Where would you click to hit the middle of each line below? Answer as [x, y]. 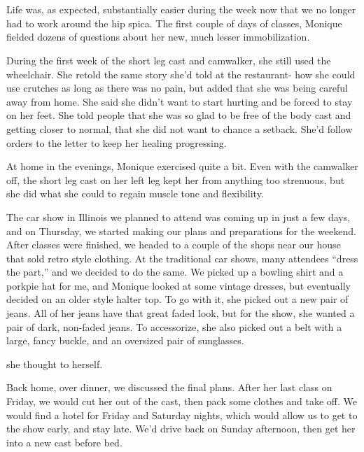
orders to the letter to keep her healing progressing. [117, 142]
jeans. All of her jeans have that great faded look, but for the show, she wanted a [181, 313]
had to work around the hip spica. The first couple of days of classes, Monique [174, 23]
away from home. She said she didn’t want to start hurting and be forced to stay [180, 101]
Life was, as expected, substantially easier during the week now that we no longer [181, 9]
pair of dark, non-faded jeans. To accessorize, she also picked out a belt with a [174, 326]
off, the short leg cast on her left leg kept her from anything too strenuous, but [176, 179]
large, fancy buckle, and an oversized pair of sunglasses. [125, 340]
